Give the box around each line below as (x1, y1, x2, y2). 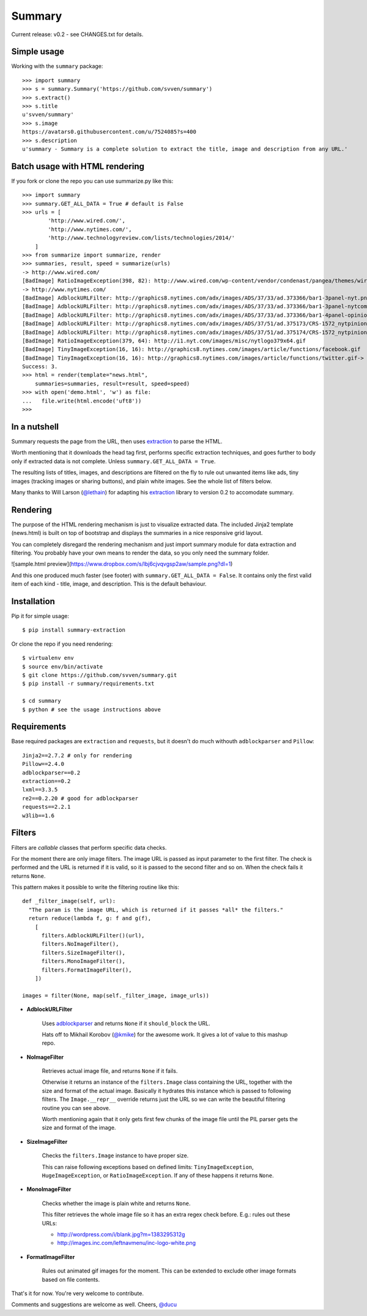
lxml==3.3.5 (22, 786, 58, 793)
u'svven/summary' (22, 111, 74, 118)
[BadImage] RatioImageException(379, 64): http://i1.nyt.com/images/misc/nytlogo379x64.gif (22, 337, 306, 344)
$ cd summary (22, 697, 61, 705)
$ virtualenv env (22, 654, 74, 662)
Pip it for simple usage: (11, 613, 70, 620)
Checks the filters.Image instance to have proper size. (42, 1152, 189, 1159)
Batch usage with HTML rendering (11, 161, 145, 172)
